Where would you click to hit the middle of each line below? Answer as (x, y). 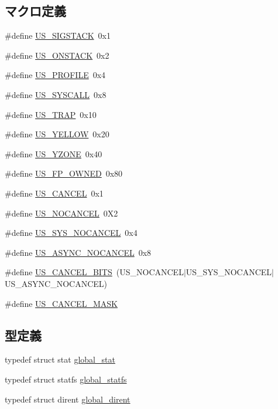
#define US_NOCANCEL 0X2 (61, 213)
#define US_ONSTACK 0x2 (57, 55)
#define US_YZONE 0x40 (54, 153)
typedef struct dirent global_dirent (68, 399)
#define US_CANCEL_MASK (61, 303)
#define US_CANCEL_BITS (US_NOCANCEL (94, 272)
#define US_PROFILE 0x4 (55, 75)
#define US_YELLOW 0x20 (57, 134)
